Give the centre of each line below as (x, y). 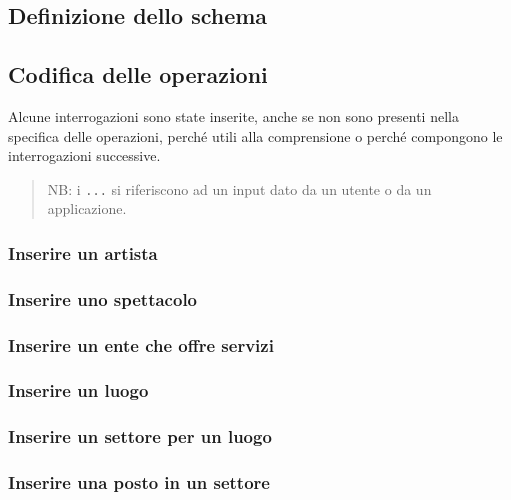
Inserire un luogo (78, 390)
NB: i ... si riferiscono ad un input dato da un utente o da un (239, 188)
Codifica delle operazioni (138, 74)
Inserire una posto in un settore (139, 482)
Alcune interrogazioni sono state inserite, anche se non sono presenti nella (233, 115)
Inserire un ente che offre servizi (141, 344)
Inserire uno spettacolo (103, 298)
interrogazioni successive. (84, 155)
